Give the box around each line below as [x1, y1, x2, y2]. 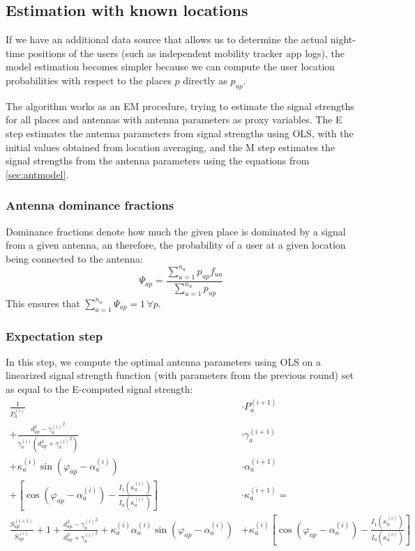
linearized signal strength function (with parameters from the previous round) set [6, 368, 354, 382]
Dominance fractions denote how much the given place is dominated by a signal [6, 224, 346, 238]
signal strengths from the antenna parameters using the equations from [6, 153, 310, 168]
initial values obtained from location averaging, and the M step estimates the [6, 139, 335, 154]
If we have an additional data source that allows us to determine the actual [6, 32, 328, 47]
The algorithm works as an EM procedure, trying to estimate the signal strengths [6, 98, 354, 113]
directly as [183, 72, 227, 87]
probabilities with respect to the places [6, 72, 172, 87]
